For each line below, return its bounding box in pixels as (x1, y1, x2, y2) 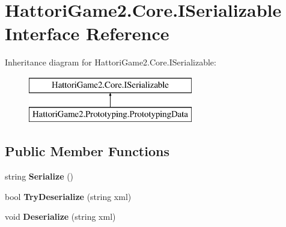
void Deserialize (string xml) (5, 210, 116, 223)
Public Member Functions (5, 142, 169, 160)
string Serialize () (5, 170, 74, 183)
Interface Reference (5, 21, 169, 46)
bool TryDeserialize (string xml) (5, 190, 132, 202)
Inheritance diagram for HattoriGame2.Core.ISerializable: (5, 56, 216, 68)
